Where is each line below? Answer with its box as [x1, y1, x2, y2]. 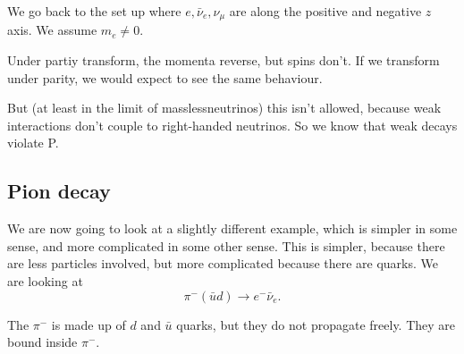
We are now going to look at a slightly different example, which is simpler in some [7, 219, 458, 238]
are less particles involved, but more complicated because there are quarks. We [7, 254, 439, 273]
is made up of [51, 315, 126, 333]
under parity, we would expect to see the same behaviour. [7, 68, 323, 87]
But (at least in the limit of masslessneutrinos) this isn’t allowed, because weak [7, 98, 442, 117]
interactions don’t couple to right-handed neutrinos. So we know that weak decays [7, 115, 458, 134]
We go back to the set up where [7, 2, 181, 20]
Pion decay [7, 177, 111, 205]
